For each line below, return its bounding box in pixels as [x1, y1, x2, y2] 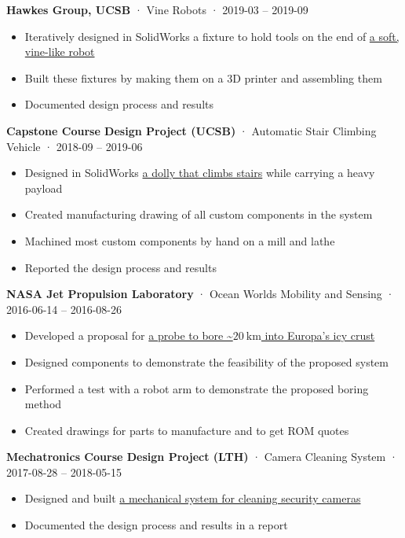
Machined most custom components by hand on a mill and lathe [24, 232, 335, 249]
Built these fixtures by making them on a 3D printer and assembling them [24, 69, 382, 86]
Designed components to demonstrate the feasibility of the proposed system [24, 353, 389, 370]
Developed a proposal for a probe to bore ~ [24, 327, 233, 344]
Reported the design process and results [24, 259, 217, 275]
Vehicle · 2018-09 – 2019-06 [6, 138, 143, 154]
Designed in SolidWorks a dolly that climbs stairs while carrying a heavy [24, 164, 375, 181]
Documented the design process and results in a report [24, 517, 288, 533]
